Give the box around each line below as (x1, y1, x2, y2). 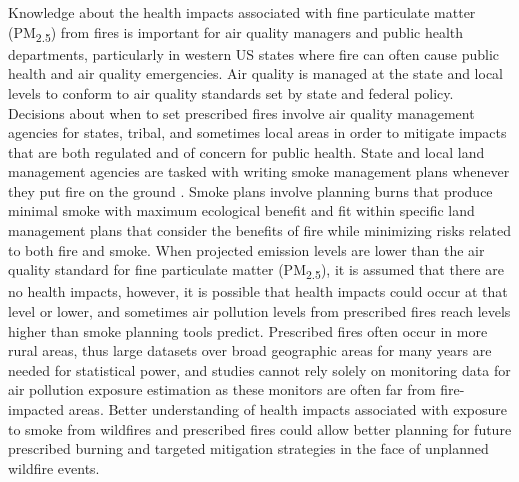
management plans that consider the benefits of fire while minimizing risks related (8, 220, 511, 241)
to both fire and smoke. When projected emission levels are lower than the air (8, 239, 485, 260)
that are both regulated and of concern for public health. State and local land (8, 141, 485, 162)
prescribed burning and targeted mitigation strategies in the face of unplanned (8, 438, 489, 459)
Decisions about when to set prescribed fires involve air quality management (8, 102, 475, 123)
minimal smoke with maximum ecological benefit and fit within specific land (8, 200, 475, 221)
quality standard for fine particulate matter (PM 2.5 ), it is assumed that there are (8, 259, 504, 283)
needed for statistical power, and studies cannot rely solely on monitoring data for (8, 359, 511, 380)
